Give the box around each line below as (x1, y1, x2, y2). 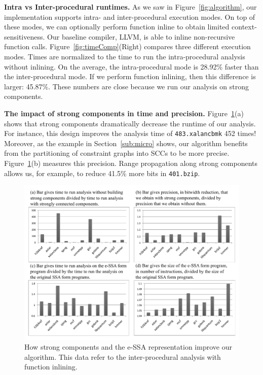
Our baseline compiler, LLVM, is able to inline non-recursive (47, 31, 235, 42)
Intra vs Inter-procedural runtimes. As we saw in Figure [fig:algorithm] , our (4, 2, 257, 12)
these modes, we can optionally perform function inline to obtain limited (4, 21, 230, 32)
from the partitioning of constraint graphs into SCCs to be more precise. (4, 148, 230, 158)
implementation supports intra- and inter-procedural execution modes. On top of (4, 11, 255, 22)
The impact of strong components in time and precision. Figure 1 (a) (4, 108, 244, 118)
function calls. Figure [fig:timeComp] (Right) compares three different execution (4, 41, 251, 52)
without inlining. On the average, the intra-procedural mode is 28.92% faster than (4, 61, 259, 72)
